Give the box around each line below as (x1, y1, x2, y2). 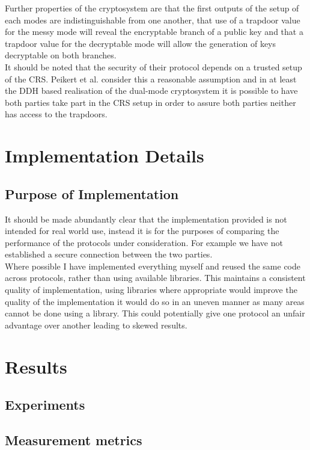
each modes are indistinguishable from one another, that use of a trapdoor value (5, 13, 300, 26)
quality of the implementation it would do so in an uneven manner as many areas (5, 295, 305, 307)
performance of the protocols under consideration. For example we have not (5, 236, 283, 248)
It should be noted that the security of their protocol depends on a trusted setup (5, 60, 302, 73)
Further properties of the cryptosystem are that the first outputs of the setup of (5, 2, 299, 14)
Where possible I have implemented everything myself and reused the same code (5, 259, 300, 272)
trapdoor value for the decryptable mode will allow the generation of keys (5, 37, 276, 49)
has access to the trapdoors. (5, 108, 108, 120)
